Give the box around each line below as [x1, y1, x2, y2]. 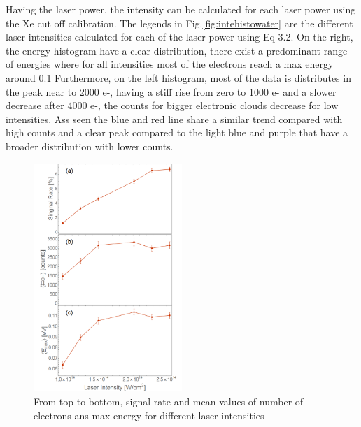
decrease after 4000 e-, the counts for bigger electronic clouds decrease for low [6, 98, 339, 113]
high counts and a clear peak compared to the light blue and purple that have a [6, 125, 348, 140]
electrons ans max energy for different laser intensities [34, 407, 264, 422]
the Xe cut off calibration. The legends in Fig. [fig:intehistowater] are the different [6, 15, 353, 30]
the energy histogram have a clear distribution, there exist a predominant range [6, 43, 348, 57]
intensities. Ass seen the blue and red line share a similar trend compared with [6, 111, 343, 126]
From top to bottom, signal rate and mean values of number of [34, 394, 304, 409]
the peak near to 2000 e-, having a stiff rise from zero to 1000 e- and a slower [6, 84, 337, 99]
